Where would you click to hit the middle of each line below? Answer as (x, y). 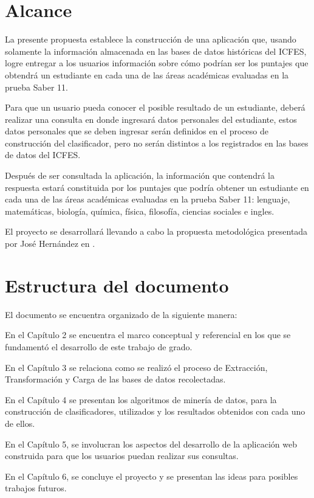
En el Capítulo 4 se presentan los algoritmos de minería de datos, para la (141, 399)
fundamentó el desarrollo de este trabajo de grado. (99, 346)
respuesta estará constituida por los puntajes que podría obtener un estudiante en (157, 187)
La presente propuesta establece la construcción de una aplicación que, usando (151, 39)
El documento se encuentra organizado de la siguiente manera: (121, 314)
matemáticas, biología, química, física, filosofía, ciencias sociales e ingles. (140, 211)
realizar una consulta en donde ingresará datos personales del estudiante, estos (151, 119)
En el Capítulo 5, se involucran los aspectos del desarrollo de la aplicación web (151, 444)
